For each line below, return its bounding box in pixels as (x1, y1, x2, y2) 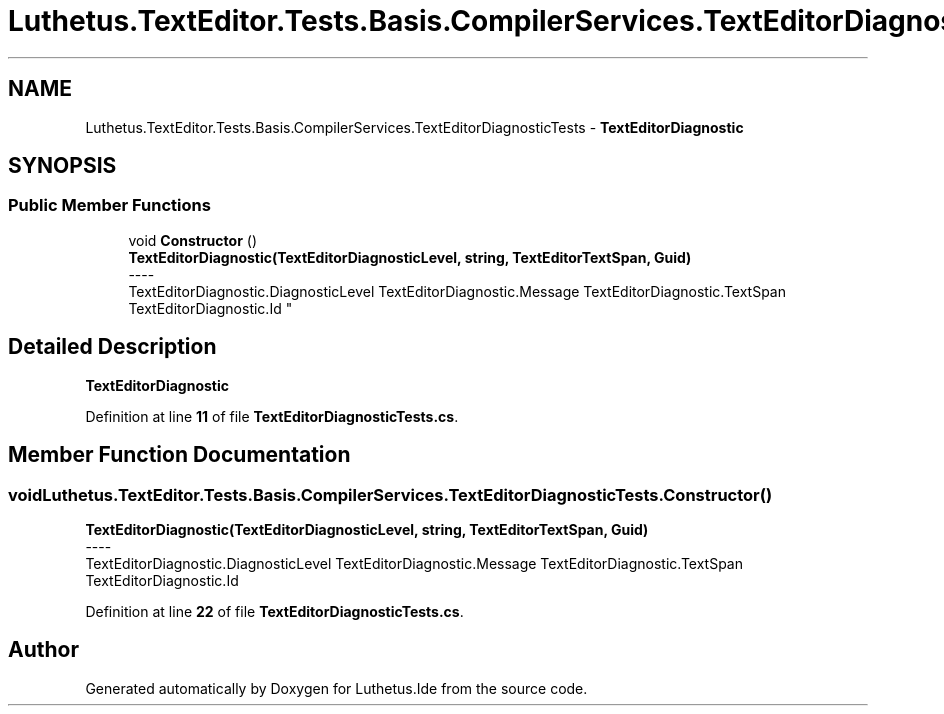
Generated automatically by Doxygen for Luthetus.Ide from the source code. (85, 679, 588, 697)
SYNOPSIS (8, 153, 117, 179)
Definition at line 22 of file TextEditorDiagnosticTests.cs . (85, 602, 464, 620)
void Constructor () (128, 231, 257, 249)
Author (8, 637, 79, 663)
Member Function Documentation (8, 442, 351, 468)
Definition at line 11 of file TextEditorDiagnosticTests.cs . (85, 407, 459, 425)
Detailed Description (8, 334, 217, 360)
